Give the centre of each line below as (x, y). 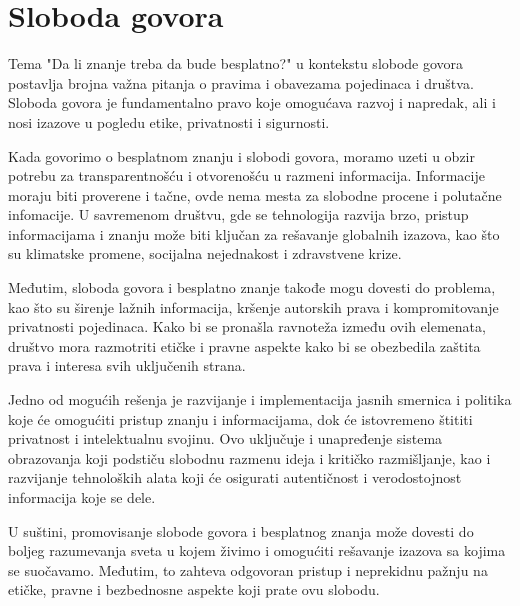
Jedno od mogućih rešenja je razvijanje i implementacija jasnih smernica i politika (260, 399)
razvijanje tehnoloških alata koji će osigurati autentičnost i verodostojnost (235, 477)
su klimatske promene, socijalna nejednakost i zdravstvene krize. (205, 253)
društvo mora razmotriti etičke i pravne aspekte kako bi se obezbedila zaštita (244, 345)
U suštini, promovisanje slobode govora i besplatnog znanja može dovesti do (241, 530)
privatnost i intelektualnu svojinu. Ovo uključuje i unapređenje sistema (225, 438)
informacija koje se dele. (82, 497)
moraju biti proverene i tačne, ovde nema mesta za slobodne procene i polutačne (255, 194)
